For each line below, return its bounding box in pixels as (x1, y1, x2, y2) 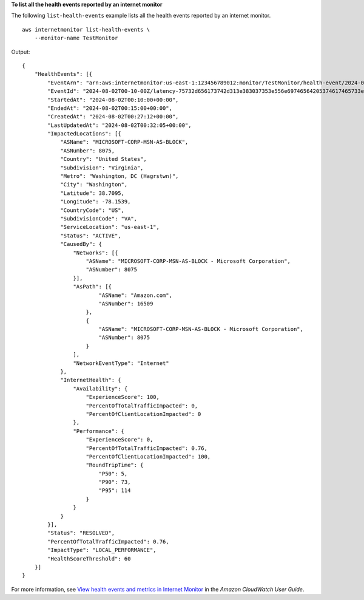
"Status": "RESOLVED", (47, 530, 115, 537)
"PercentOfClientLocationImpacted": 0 (86, 411, 201, 417)
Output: (11, 48, 30, 55)
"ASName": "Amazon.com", (98, 291, 173, 299)
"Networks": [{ (73, 249, 118, 256)
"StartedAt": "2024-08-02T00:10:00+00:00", (47, 96, 179, 103)
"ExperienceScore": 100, (86, 394, 160, 401)
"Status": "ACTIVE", (60, 232, 121, 239)
